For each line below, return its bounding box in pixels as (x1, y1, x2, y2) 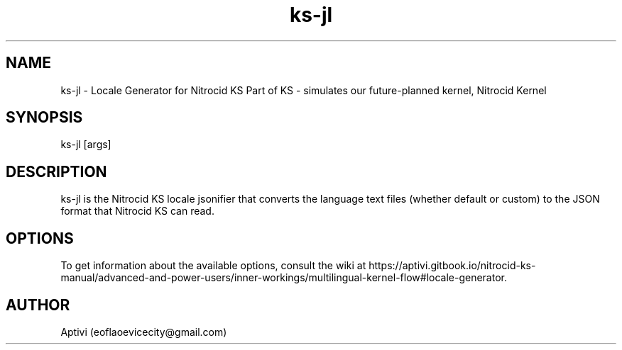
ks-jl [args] (60, 138, 111, 151)
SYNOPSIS (6, 108, 83, 127)
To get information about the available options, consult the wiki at (60, 259, 366, 272)
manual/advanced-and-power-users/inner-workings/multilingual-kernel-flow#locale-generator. (60, 271, 507, 284)
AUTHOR (6, 295, 70, 314)
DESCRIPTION (6, 162, 107, 181)
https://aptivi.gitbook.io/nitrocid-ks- (369, 259, 536, 272)
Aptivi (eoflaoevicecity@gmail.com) (60, 325, 227, 338)
